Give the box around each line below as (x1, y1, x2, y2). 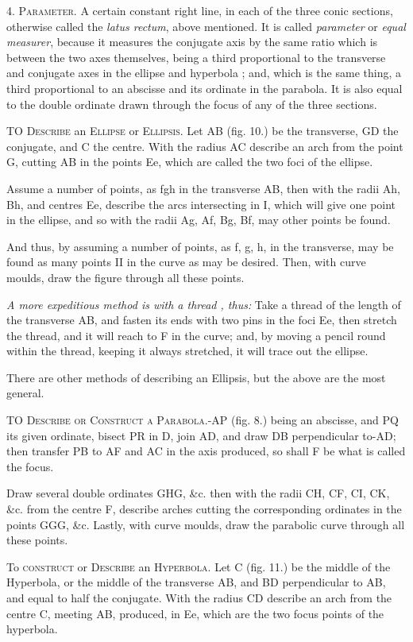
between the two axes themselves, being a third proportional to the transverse (6, 48, 386, 65)
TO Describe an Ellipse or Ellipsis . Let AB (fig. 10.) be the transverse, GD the (6, 122, 399, 139)
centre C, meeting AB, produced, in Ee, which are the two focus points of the (6, 605, 384, 621)
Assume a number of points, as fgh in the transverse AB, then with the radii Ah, (6, 180, 400, 196)
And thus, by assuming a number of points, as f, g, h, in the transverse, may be (6, 238, 394, 254)
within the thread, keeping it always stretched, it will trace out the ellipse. (6, 342, 369, 359)
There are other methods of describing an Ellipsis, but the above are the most (6, 369, 386, 385)
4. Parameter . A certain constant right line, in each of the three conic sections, (6, 2, 393, 18)
